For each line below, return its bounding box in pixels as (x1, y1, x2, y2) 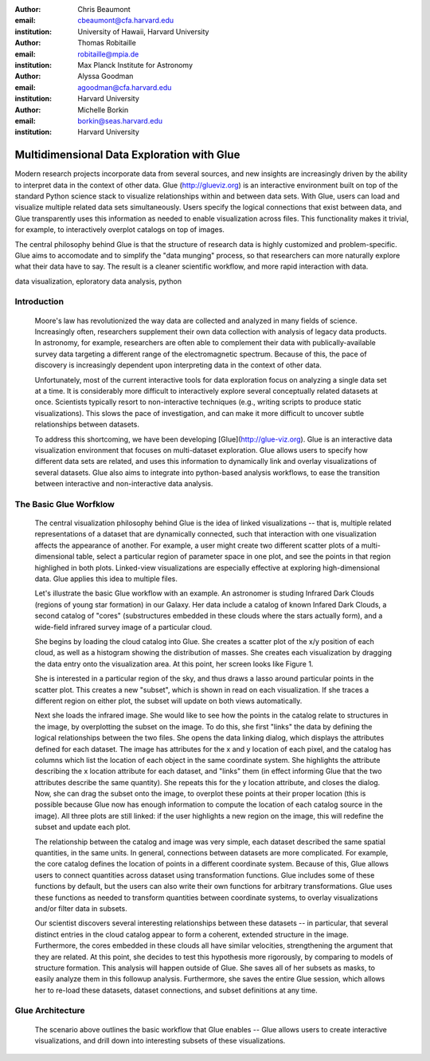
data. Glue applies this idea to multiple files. (34, 574, 178, 584)
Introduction (14, 296, 64, 307)
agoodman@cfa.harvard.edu (77, 82, 172, 92)
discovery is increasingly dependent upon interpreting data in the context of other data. (34, 360, 322, 370)
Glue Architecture (14, 1005, 85, 1016)
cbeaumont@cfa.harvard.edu (77, 16, 174, 26)
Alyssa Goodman (77, 72, 134, 81)
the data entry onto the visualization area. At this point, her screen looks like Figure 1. (34, 658, 314, 669)
